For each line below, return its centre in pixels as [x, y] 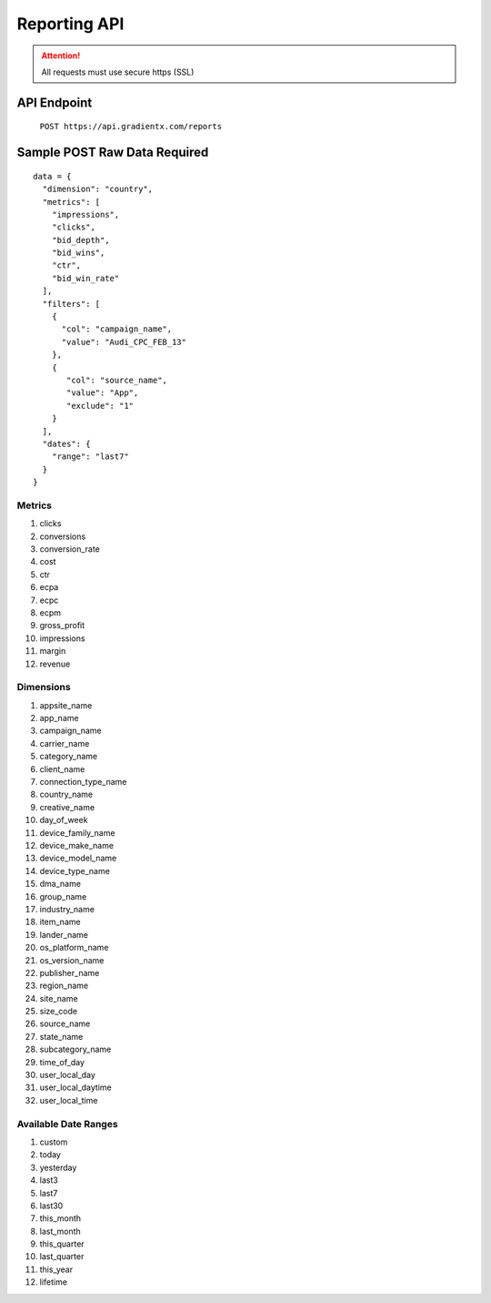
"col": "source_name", [117, 380]
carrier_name [65, 743]
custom [54, 1142]
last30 [51, 1206]
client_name [62, 769]
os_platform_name [74, 948]
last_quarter [62, 1257]
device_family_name [77, 832]
